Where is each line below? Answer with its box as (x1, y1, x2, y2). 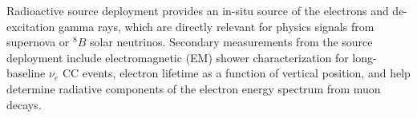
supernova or (6, 33, 70, 50)
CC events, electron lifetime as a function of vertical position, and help (62, 65, 411, 81)
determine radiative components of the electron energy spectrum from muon (6, 80, 381, 96)
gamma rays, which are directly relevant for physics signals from (58, 18, 374, 34)
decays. (6, 96, 42, 112)
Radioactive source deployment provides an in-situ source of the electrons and (6, 2, 389, 18)
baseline (6, 65, 46, 81)
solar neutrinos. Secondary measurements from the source (89, 33, 373, 50)
